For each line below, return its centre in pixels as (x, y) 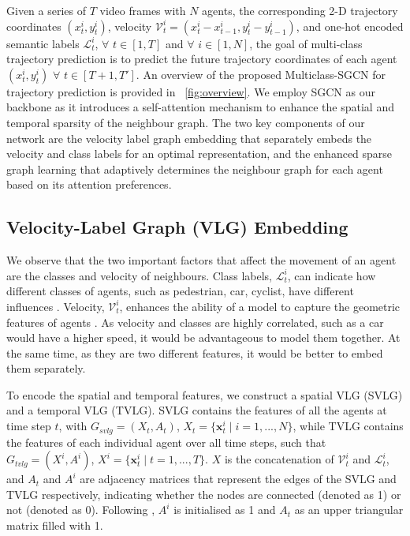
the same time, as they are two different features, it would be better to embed (195, 352)
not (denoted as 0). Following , (81, 510)
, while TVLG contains (348, 426)
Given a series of (46, 10)
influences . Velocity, (56, 306)
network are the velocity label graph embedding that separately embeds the (189, 138)
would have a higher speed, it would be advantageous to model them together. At (203, 337)
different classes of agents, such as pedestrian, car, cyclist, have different (180, 291)
